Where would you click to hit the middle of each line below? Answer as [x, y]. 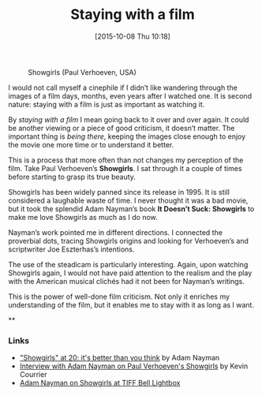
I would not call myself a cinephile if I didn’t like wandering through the [123, 88]
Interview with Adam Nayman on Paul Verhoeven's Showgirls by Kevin [134, 366]
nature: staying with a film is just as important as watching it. [107, 104]
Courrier [33, 375]
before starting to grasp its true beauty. [72, 177]
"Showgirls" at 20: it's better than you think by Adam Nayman [120, 358]
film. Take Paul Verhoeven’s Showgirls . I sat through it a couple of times [125, 168]
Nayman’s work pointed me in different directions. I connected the [116, 232]
